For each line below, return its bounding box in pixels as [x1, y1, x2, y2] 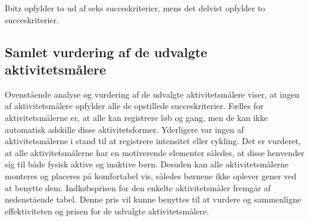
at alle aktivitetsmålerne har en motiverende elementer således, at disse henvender [5, 146, 304, 158]
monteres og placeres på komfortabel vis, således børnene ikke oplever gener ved [5, 169, 296, 182]
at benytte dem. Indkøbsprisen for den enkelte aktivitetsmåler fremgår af [5, 181, 271, 194]
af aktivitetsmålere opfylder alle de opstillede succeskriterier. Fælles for [5, 99, 264, 112]
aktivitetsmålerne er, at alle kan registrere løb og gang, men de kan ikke [5, 111, 268, 123]
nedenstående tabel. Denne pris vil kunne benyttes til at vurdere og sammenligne [5, 193, 301, 206]
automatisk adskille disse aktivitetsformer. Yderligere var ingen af [5, 123, 244, 135]
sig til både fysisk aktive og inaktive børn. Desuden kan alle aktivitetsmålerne [5, 158, 289, 170]
